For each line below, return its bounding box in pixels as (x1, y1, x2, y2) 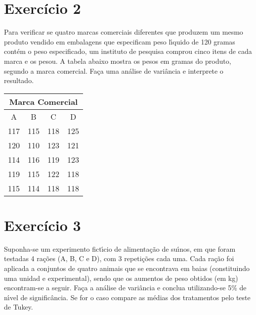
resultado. (4, 75, 34, 86)
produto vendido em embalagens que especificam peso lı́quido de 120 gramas (4, 36, 235, 46)
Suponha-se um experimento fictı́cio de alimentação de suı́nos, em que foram (4, 243, 236, 254)
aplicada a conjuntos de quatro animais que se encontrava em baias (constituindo (4, 263, 250, 273)
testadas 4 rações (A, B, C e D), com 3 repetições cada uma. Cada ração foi (4, 253, 234, 264)
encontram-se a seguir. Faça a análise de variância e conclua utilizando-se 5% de (4, 282, 247, 293)
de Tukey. (4, 302, 33, 312)
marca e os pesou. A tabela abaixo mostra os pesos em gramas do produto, (4, 55, 231, 66)
